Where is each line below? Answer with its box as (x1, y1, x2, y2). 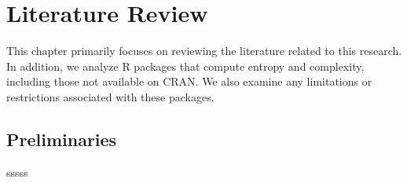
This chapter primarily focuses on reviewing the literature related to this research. (6, 42, 402, 59)
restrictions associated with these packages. (6, 88, 214, 104)
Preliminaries (6, 126, 117, 151)
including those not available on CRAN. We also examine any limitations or (6, 73, 372, 90)
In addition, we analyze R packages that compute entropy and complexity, (6, 57, 365, 74)
